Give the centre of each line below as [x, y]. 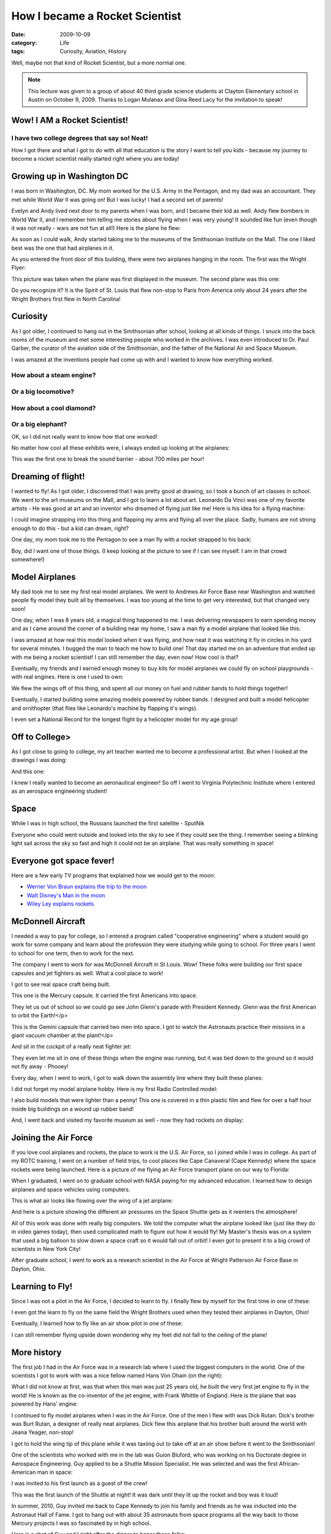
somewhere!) [28, 559]
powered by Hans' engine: [44, 1404]
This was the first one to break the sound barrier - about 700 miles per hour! [108, 459]
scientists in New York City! [46, 1249]
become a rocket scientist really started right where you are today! [95, 159]
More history [36, 1352]
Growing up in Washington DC [70, 176]
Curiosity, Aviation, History [93, 52]
